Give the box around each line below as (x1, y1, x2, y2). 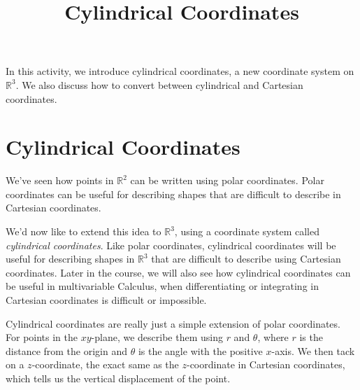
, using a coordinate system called (174, 224, 319, 239)
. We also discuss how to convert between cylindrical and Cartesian (15, 77, 303, 92)
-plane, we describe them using (91, 330, 223, 344)
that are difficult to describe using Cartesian (151, 251, 341, 266)
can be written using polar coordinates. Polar (130, 173, 324, 188)
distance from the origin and (6, 343, 128, 358)
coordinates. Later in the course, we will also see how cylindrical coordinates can (6, 265, 351, 279)
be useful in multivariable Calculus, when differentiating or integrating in (6, 279, 319, 293)
